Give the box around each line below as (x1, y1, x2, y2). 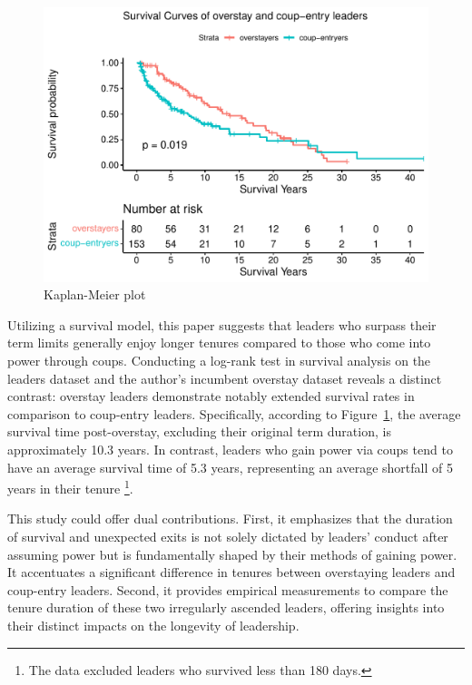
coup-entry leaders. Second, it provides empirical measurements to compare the (7, 580, 448, 599)
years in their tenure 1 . (7, 476, 133, 497)
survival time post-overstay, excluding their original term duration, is (7, 422, 391, 441)
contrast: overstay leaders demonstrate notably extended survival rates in (7, 387, 415, 406)
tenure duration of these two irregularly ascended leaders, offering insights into (7, 598, 445, 617)
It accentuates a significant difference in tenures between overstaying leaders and (7, 563, 456, 582)
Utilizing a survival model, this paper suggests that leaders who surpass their (7, 315, 437, 334)
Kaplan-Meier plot (44, 285, 146, 304)
